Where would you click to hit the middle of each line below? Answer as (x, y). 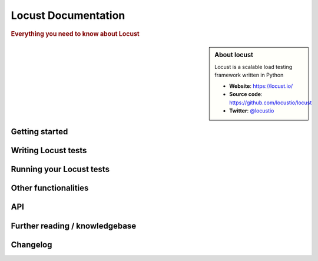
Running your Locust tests (60, 169)
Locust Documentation (68, 15)
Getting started (39, 132)
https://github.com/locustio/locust (271, 103)
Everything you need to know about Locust (75, 34)
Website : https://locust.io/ (261, 86)
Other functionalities (50, 188)
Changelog (32, 245)
